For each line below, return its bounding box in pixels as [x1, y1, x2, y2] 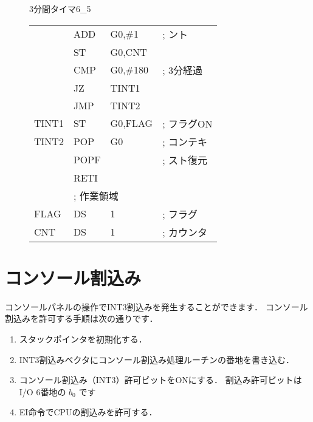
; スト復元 [162, 152, 207, 167]
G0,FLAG [110, 116, 153, 131]
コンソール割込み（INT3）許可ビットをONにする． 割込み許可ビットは [19, 373, 302, 386]
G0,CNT [110, 44, 147, 59]
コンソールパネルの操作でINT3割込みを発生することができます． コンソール [5, 300, 308, 313]
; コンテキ [162, 134, 207, 149]
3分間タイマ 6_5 [29, 2, 91, 15]
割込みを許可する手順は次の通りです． [5, 312, 158, 325]
